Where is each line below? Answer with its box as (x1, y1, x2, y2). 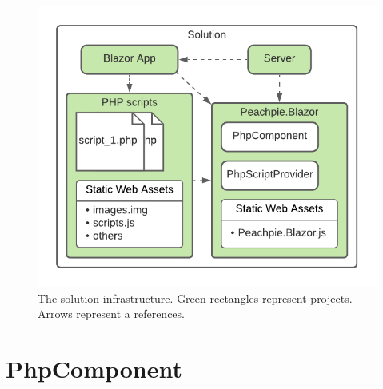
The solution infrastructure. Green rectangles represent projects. (38, 289, 353, 306)
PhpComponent (6, 352, 183, 385)
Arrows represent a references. (38, 305, 185, 322)
